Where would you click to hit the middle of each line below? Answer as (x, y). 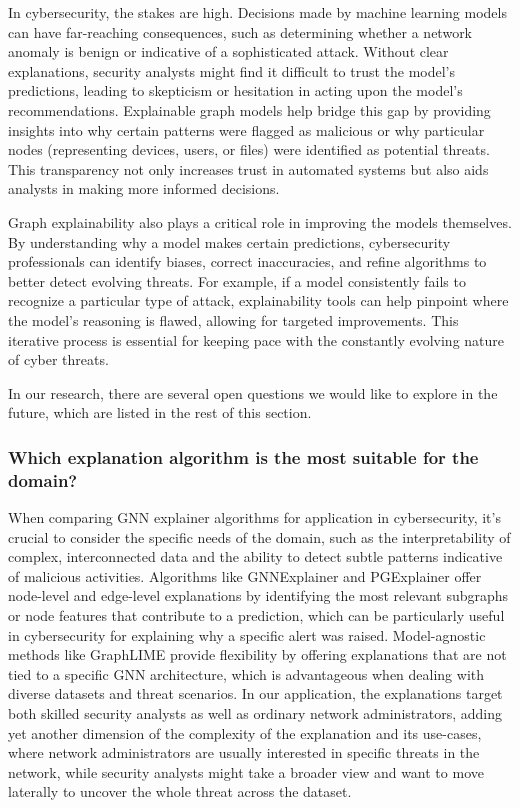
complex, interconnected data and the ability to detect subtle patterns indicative (255, 556)
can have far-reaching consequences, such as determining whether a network (240, 31)
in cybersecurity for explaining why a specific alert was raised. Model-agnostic (247, 634)
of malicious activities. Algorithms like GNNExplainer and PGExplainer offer (245, 575)
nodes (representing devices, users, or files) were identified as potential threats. (249, 149)
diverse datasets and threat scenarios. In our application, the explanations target (255, 693)
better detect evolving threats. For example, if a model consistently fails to (237, 280)
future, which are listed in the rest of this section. (160, 412)
